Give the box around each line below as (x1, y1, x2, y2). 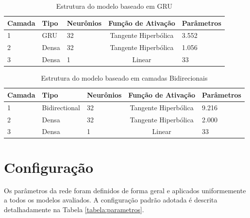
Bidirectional (42, 102, 80, 112)
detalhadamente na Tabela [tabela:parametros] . (4, 204, 144, 214)
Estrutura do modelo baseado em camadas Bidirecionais (41, 73, 208, 83)
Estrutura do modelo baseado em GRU (56, 1, 172, 11)
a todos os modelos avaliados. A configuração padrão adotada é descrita (4, 195, 217, 205)
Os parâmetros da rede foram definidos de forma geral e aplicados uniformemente (4, 185, 246, 195)
